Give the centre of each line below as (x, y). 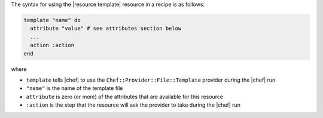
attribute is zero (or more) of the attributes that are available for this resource (125, 97)
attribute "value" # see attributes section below (106, 29)
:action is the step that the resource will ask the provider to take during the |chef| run (133, 105)
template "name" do (52, 20)
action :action (52, 45)
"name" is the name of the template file (74, 88)
